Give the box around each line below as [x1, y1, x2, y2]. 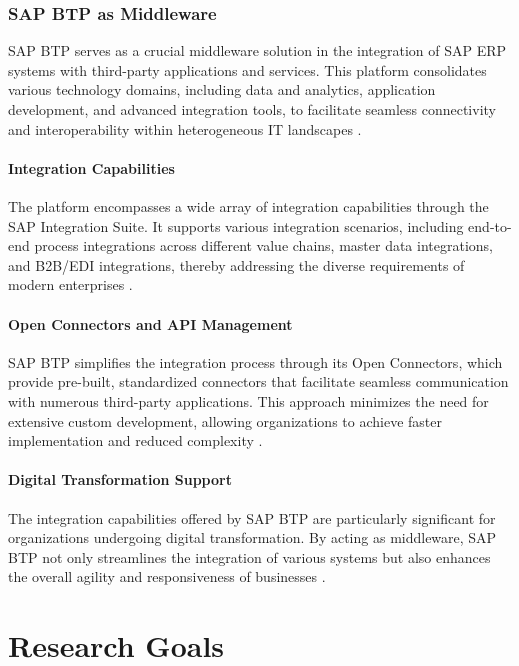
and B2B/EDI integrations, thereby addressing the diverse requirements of [8, 254, 465, 275]
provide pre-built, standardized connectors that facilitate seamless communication [8, 371, 509, 392]
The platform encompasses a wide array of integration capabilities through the [8, 195, 489, 216]
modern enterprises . [8, 274, 133, 295]
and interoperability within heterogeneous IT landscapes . [8, 118, 362, 139]
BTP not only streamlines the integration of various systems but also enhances [8, 546, 491, 567]
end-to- [468, 215, 512, 236]
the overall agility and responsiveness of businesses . [8, 566, 326, 587]
